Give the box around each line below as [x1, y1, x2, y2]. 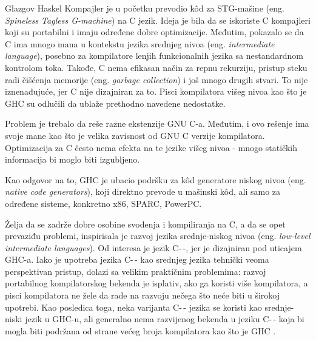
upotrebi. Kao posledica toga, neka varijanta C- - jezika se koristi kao [5, 300, 262, 313]
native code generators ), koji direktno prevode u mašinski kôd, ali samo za [5, 185, 281, 198]
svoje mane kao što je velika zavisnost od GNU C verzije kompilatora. [5, 129, 265, 141]
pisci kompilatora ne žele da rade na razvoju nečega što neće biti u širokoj [5, 289, 280, 302]
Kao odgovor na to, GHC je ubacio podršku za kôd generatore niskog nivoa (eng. [5, 173, 306, 186]
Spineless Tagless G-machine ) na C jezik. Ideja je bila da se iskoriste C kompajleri [5, 13, 311, 26]
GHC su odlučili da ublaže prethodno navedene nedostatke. [5, 96, 226, 109]
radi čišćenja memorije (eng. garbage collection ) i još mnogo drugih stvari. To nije [5, 73, 308, 86]
